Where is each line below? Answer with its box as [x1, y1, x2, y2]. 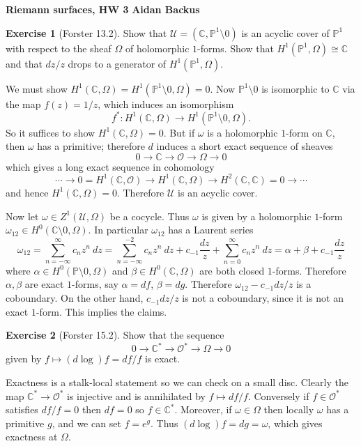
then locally [263, 402, 314, 417]
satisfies [6, 402, 38, 417]
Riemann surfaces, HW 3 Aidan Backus [6, 2, 200, 16]
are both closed [199, 263, 265, 277]
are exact [24, 277, 64, 291]
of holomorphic [125, 40, 190, 55]
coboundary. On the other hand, [6, 291, 144, 305]
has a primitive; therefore [37, 139, 145, 153]
